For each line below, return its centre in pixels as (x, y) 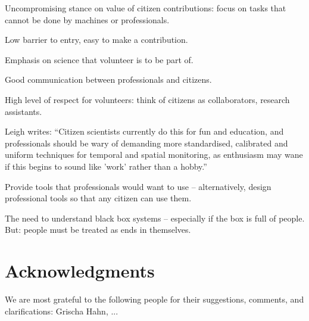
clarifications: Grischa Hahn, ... (62, 311)
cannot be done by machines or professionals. (87, 19)
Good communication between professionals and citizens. (108, 80)
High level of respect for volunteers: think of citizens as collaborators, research (147, 99)
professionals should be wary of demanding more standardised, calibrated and (146, 143)
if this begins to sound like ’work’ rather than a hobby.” (106, 166)
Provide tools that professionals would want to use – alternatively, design (138, 186)
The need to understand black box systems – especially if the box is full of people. (155, 218)
